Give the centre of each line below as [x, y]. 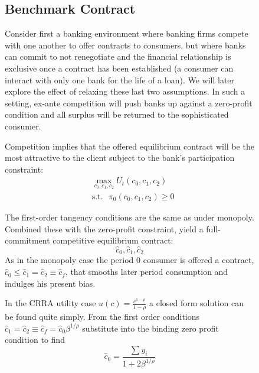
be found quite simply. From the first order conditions [102, 317]
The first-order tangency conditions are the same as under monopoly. [129, 217]
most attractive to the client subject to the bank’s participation [120, 158]
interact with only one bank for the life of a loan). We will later [120, 80]
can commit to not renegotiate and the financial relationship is [118, 56]
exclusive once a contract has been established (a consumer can [119, 68]
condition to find [35, 340]
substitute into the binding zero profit [150, 328]
